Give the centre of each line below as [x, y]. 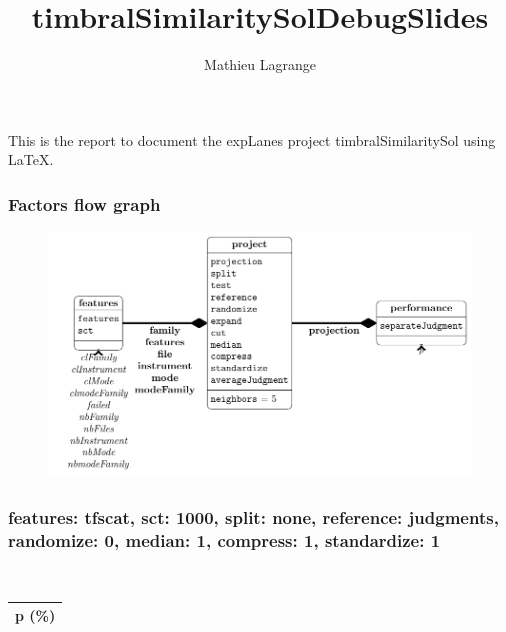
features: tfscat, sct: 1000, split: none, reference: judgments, [253, 516]
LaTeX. [31, 159]
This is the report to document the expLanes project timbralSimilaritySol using [252, 139]
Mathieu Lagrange [260, 64]
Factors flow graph [84, 203]
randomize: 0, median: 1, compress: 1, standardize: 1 [224, 539]
